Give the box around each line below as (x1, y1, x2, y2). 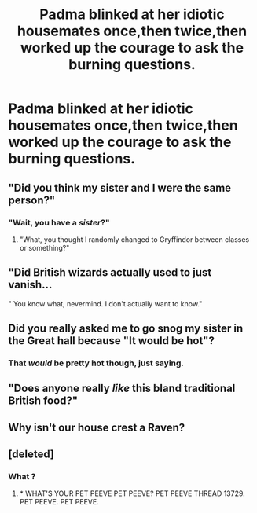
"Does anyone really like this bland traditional (8, 382, 236, 395)
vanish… (8, 278, 53, 291)
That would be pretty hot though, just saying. (8, 357, 185, 368)
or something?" (19, 243, 70, 252)
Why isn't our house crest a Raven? (8, 420, 185, 434)
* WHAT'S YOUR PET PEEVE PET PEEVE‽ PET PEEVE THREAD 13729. (19, 489, 245, 498)
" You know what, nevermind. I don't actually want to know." (8, 299, 203, 308)
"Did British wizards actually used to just (8, 266, 212, 280)
